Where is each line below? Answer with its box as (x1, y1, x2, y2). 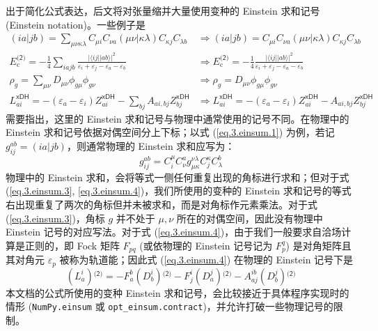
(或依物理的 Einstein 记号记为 (139, 238, 273, 252)
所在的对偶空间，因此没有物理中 (176, 210, 323, 225)
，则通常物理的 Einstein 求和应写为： (66, 138, 235, 153)
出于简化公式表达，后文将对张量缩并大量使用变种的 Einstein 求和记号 (6, 3, 320, 17)
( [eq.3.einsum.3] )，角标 (6, 210, 105, 225)
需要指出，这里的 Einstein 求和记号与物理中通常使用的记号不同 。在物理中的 (6, 111, 349, 125)
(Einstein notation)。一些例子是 (6, 17, 145, 31)
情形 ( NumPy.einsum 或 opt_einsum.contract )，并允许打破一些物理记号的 (6, 299, 333, 314)
